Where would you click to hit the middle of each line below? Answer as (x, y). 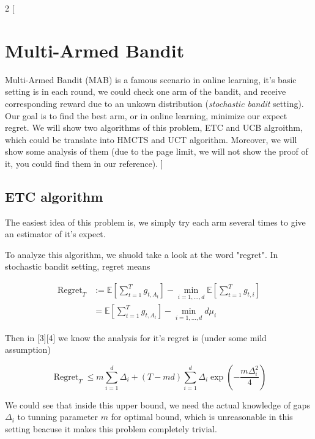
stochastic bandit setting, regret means (78, 266)
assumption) (28, 349)
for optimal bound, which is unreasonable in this (202, 417)
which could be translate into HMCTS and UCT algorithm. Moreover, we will (151, 139)
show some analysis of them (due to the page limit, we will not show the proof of (157, 151)
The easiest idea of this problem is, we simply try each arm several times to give (155, 222)
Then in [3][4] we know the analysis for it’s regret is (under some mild (136, 337)
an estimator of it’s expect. (55, 234)
